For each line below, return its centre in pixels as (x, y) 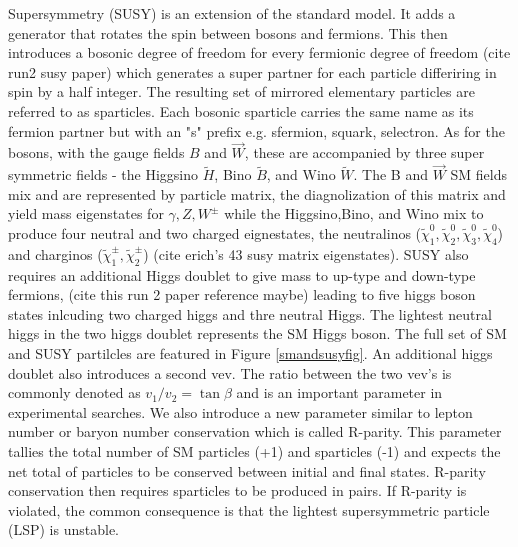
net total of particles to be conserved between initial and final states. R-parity (247, 470)
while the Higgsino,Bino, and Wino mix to (354, 213)
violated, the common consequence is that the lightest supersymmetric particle (249, 509)
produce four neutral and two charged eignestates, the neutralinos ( (215, 232)
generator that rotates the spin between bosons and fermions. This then (228, 32)
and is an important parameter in (339, 392)
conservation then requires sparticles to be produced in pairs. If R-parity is (237, 490)
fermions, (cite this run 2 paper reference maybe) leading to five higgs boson (242, 294)
